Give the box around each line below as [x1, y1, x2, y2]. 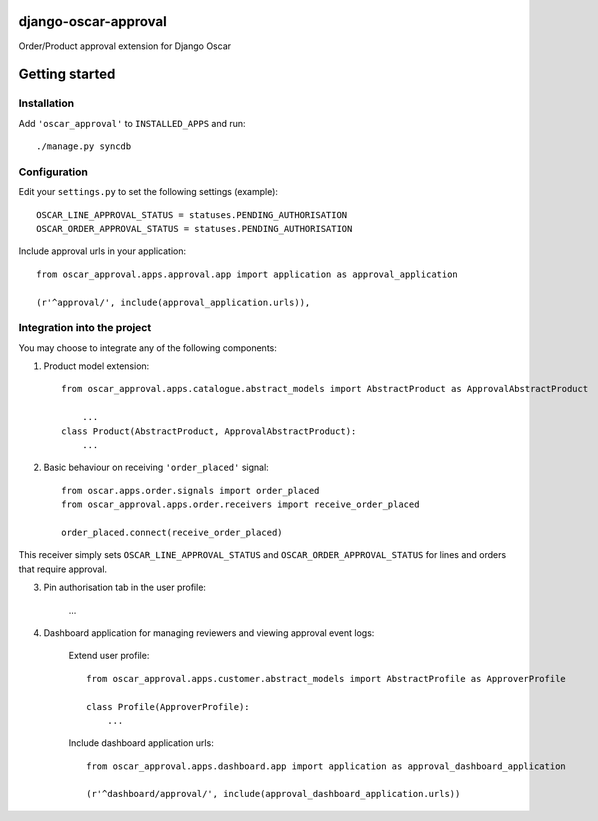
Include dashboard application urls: [68, 737, 214, 749]
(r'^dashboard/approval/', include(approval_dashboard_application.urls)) [86, 788, 461, 800]
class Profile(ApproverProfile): [86, 701, 250, 712]
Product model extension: [43, 360, 150, 372]
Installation [18, 96, 75, 110]
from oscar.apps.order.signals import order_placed [61, 485, 320, 496]
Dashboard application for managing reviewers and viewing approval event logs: [43, 626, 375, 639]
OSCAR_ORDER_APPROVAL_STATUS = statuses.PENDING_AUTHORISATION [36, 223, 353, 234]
